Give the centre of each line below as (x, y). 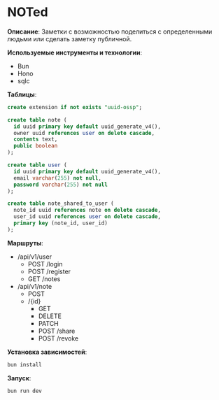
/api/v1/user (35, 257)
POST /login (45, 264)
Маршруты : (25, 243)
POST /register (49, 271)
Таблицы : (22, 94)
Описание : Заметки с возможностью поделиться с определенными (110, 31)
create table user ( (37, 165)
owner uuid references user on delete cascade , (84, 133)
